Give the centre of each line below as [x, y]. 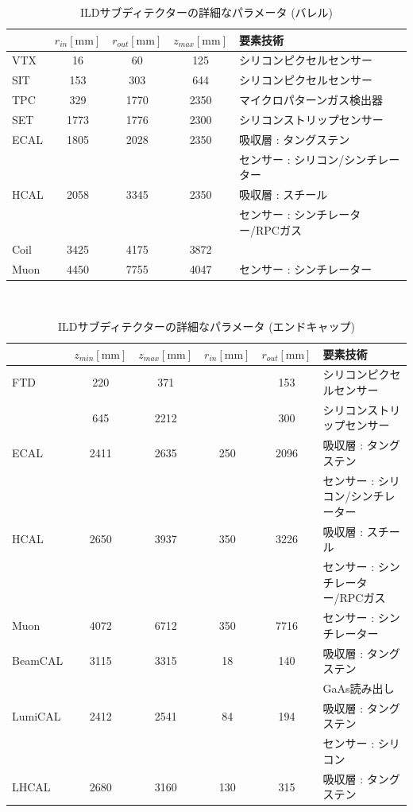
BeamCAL [38, 660]
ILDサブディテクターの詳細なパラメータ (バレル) [206, 12]
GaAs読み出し [359, 688]
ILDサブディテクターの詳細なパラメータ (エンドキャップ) [206, 326]
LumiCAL [37, 715]
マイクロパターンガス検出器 [311, 100]
